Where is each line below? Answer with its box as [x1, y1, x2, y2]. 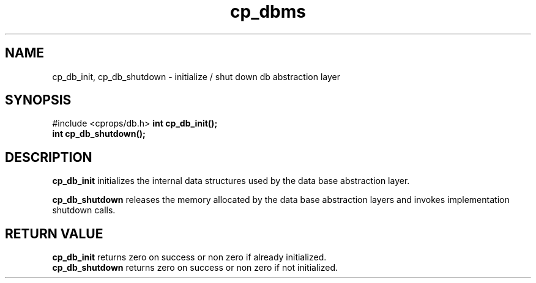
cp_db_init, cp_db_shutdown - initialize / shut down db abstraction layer [52, 71, 340, 82]
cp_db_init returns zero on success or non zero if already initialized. [52, 252, 327, 263]
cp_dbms [230, 1, 306, 22]
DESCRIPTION [5, 149, 92, 165]
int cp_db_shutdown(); [52, 128, 146, 139]
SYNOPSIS [5, 92, 72, 108]
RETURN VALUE [5, 226, 103, 241]
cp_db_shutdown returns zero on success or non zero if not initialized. [52, 262, 338, 273]
